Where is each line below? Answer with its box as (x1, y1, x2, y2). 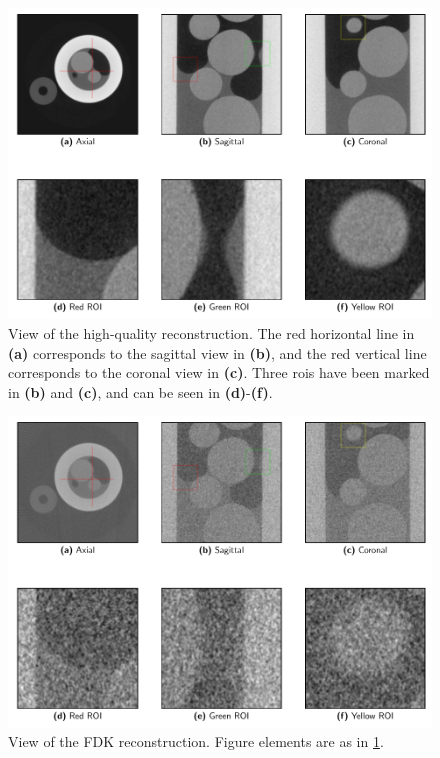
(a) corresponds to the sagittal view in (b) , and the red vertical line (8, 342, 427, 363)
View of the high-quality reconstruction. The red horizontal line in (8, 323, 415, 344)
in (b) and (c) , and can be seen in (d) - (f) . (8, 381, 273, 402)
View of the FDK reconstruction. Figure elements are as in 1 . (8, 731, 384, 752)
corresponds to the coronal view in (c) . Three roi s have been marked (8, 362, 430, 383)
